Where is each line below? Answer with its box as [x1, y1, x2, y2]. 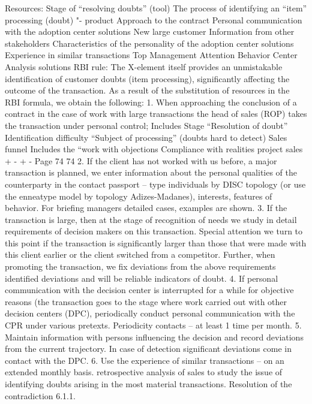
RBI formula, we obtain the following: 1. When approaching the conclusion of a [5, 95, 297, 108]
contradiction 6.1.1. [5, 389, 76, 402]
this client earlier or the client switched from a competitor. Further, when [5, 248, 275, 261]
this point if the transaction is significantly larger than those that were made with [5, 236, 307, 249]
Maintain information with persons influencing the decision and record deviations [5, 330, 304, 343]
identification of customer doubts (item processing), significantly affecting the [5, 72, 290, 85]
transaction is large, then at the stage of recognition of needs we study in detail [5, 213, 297, 225]
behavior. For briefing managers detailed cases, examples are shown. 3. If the [5, 201, 287, 214]
